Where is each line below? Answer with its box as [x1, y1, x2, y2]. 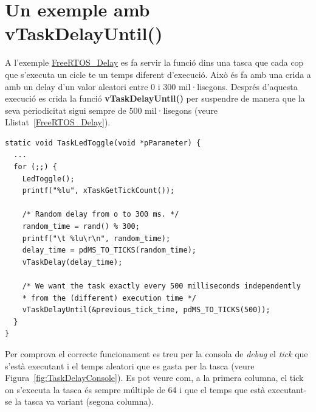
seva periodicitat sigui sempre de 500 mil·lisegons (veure [5, 103, 218, 116]
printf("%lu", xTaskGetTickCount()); [22, 186, 175, 195]
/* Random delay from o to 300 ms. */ [22, 210, 179, 219]
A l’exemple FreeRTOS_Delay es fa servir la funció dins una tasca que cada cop [5, 56, 304, 69]
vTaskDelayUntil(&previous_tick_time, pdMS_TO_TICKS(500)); [22, 306, 270, 315]
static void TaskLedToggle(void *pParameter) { [5, 138, 201, 147]
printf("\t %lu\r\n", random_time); [22, 234, 171, 243]
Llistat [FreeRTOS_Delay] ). [5, 116, 111, 128]
